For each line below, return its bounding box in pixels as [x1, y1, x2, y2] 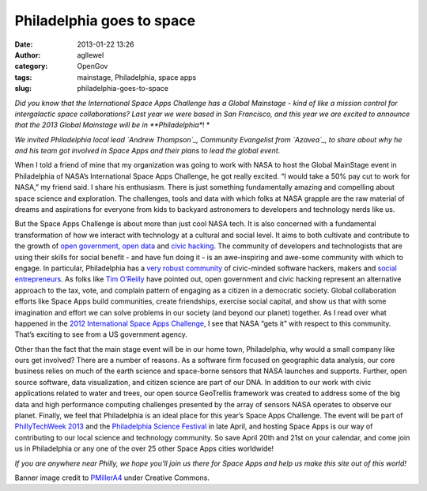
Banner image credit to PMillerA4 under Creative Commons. [14, 473, 210, 482]
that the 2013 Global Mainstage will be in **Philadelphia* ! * [14, 120, 210, 130]
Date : [14, 40, 33, 49]
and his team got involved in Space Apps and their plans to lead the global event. [14, 146, 281, 156]
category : [14, 62, 48, 71]
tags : [14, 72, 32, 82]
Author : [14, 50, 41, 59]
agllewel [77, 50, 104, 59]
